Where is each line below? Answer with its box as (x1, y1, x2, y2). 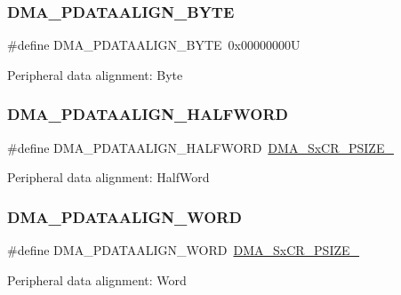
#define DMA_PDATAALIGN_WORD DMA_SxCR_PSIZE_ (7, 241, 360, 259)
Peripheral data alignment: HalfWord (7, 168, 210, 187)
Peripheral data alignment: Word (7, 270, 187, 289)
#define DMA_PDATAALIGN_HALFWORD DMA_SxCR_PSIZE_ (7, 138, 394, 156)
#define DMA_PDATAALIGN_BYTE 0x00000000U (7, 36, 301, 54)
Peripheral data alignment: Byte (7, 65, 183, 84)
